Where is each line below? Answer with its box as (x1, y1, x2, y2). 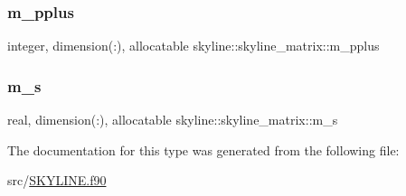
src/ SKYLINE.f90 (7, 171, 107, 190)
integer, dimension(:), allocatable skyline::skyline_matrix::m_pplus (7, 36, 380, 55)
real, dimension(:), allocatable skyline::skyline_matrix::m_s (7, 110, 338, 129)
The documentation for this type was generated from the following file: (7, 140, 400, 159)
